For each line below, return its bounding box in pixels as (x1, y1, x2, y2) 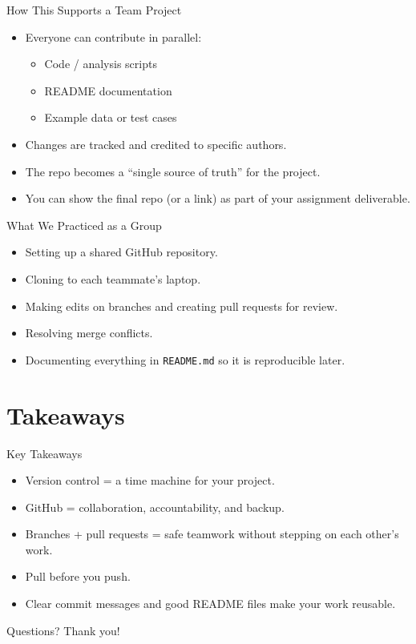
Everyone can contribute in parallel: (25, 28, 202, 45)
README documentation (44, 82, 172, 99)
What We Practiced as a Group (6, 216, 162, 233)
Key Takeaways (6, 445, 83, 461)
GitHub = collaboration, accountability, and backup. (25, 498, 285, 515)
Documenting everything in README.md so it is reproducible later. (25, 351, 345, 368)
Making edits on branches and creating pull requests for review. (25, 297, 338, 314)
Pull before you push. (25, 568, 131, 585)
